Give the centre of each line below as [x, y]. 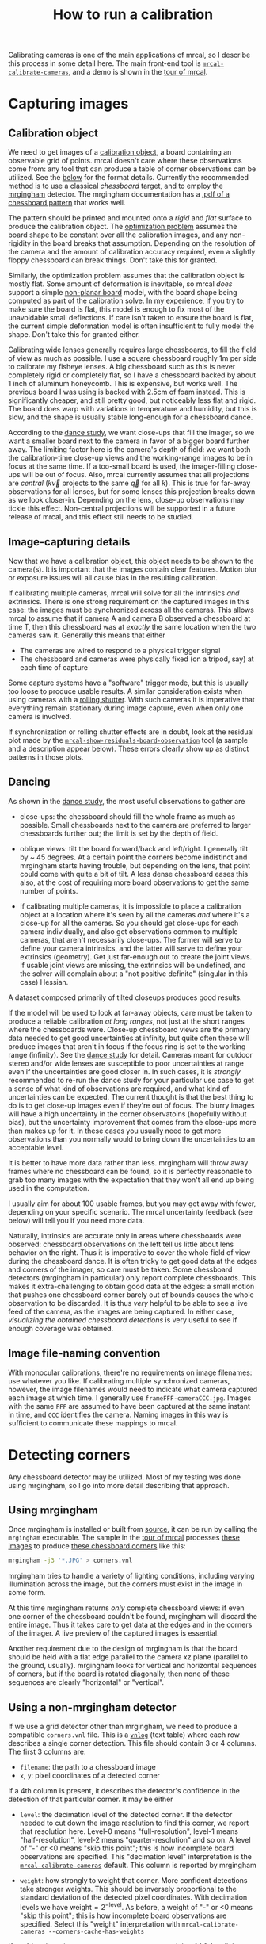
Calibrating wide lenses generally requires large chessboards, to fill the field [132, 350]
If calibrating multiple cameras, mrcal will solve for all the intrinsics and [124, 593]
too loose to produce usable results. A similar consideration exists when [125, 691]
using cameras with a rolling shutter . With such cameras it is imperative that [131, 700]
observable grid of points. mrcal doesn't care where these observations [125, 161]
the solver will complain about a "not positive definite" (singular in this [133, 974]
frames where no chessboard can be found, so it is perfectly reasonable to [130, 1171]
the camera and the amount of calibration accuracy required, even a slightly [132, 252]
